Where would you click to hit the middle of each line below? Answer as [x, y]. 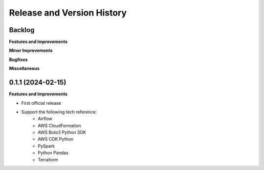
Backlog [22, 30]
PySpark [46, 146]
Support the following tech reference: [59, 112]
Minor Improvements [31, 51]
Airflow [45, 119]
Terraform [48, 160]
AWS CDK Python [55, 139]
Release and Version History [68, 13]
